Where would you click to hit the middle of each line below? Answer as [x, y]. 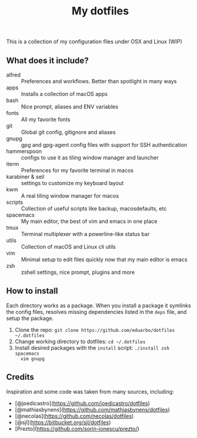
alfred [13, 75]
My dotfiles [100, 11]
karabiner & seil [25, 177]
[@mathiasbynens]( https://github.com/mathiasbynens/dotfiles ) [92, 409]
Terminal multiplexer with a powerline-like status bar [86, 234]
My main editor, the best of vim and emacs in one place [89, 221]
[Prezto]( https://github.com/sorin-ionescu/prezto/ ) [77, 428]
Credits [20, 377]
